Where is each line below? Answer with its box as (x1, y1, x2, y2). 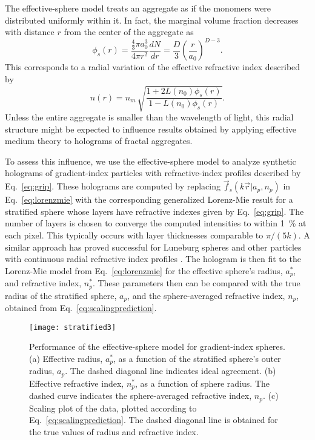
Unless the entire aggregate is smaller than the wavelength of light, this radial (5, 111, 294, 123)
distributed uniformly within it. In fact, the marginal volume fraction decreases (5, 13, 299, 26)
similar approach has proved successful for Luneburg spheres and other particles (5, 240, 302, 253)
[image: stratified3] (29, 323, 116, 332)
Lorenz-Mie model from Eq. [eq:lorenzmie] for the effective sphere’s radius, (5, 264, 283, 277)
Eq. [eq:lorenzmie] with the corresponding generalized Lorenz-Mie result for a (5, 193, 293, 206)
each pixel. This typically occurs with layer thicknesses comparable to (5, 228, 264, 241)
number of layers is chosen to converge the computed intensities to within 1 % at (5, 217, 307, 229)
